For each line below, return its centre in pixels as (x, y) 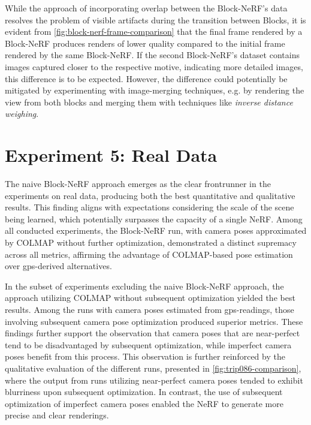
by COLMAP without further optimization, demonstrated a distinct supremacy (151, 242)
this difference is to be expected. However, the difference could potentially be (146, 78)
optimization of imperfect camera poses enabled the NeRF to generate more (144, 403)
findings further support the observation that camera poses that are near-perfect (153, 333)
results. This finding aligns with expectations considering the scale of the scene (150, 207)
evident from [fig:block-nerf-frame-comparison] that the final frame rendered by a (154, 31)
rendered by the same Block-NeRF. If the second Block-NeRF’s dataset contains (152, 55)
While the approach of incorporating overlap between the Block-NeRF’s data (146, 8)
